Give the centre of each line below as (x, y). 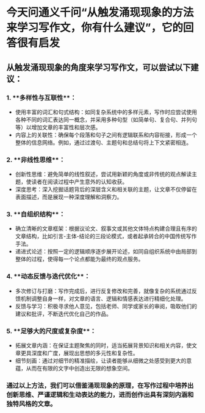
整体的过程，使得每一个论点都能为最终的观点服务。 (79, 259)
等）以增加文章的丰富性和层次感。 (58, 127)
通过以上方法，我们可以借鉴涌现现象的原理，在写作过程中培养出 (100, 386)
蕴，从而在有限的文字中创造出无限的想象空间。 (74, 369)
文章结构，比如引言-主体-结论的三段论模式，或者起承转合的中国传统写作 (106, 236)
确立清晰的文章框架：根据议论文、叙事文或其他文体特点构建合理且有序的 (106, 228)
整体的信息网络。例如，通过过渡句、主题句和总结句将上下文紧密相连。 (103, 142)
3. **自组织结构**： (36, 214)
